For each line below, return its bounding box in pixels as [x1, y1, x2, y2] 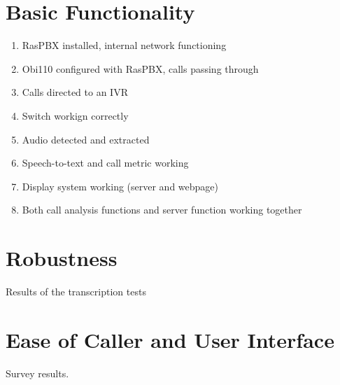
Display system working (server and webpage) [22, 178, 219, 193]
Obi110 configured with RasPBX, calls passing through [22, 61, 259, 76]
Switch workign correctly [22, 108, 129, 122]
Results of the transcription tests [6, 284, 146, 298]
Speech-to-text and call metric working [22, 155, 189, 170]
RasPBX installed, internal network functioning [22, 38, 227, 52]
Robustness [6, 244, 118, 272]
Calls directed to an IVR [22, 85, 128, 99]
